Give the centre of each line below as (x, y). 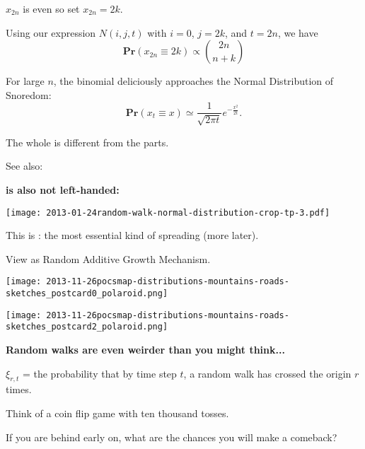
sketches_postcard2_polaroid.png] (87, 327)
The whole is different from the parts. (87, 142)
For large (25, 81)
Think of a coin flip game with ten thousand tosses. (117, 413)
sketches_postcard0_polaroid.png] (87, 294)
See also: (24, 166)
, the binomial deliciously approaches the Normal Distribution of (193, 81)
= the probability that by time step (99, 373)
